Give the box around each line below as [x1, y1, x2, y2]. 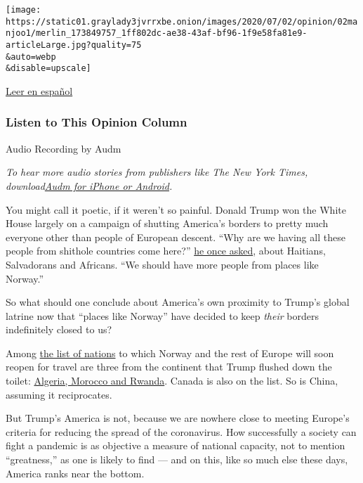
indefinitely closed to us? [6, 322, 112, 337]
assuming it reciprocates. [6, 387, 112, 401]
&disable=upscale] [6, 63, 91, 74]
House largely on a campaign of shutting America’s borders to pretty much [6, 216, 329, 231]
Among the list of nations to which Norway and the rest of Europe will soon [6, 345, 334, 360]
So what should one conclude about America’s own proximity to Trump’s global [6, 295, 350, 309]
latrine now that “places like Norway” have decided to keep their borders [6, 308, 319, 323]
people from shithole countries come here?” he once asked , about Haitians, [6, 243, 326, 258]
